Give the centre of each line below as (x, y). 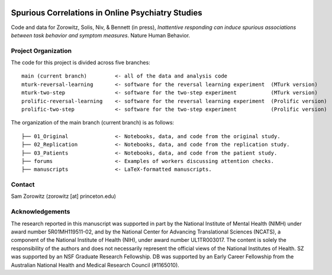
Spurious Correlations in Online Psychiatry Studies (107, 13)
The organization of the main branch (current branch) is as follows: (93, 123)
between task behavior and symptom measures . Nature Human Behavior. (101, 35)
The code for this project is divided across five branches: (80, 63)
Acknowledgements (41, 212)
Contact (23, 185)
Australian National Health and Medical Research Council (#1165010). (95, 265)
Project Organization (41, 50)
